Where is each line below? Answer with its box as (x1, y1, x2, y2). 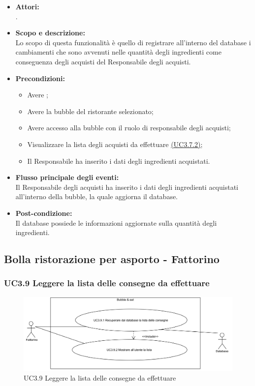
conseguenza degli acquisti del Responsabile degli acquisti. (15, 56, 191, 66)
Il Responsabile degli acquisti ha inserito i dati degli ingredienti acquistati (15, 181, 238, 192)
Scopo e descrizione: (15, 28, 85, 38)
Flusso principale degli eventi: (15, 172, 119, 182)
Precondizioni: (15, 73, 65, 83)
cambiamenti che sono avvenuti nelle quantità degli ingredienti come (15, 47, 222, 57)
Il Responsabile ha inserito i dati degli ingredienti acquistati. (27, 155, 210, 166)
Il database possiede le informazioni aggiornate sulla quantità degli (15, 217, 217, 228)
